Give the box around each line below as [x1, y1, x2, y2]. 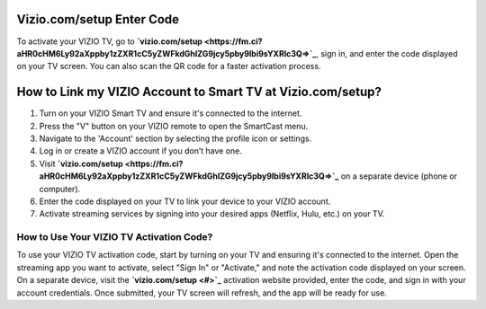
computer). [39, 183, 81, 194]
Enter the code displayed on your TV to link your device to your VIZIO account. [39, 196, 331, 207]
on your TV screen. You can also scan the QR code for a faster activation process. [16, 61, 321, 72]
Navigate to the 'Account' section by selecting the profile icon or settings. [39, 133, 312, 144]
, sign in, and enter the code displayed [316, 48, 458, 58]
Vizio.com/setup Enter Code [16, 12, 180, 27]
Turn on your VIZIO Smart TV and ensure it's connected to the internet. [39, 108, 302, 119]
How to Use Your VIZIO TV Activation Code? [16, 231, 213, 243]
